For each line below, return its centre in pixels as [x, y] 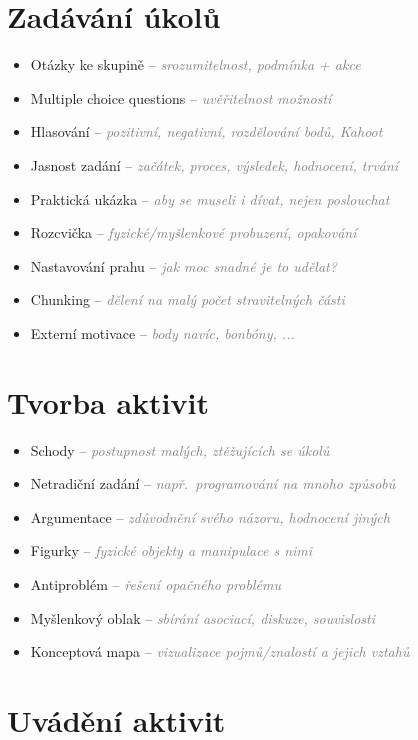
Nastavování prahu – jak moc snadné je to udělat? [183, 265]
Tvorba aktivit [108, 401]
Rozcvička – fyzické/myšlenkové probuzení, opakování [193, 232]
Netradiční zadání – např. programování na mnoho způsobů [213, 483]
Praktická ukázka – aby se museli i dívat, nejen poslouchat [210, 198]
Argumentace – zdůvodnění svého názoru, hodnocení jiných [210, 516]
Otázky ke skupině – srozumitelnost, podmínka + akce [195, 64]
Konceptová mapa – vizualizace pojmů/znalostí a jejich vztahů [220, 651]
